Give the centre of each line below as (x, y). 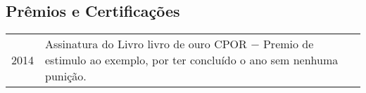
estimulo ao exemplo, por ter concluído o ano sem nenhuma (192, 60)
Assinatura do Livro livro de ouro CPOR (146, 44)
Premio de (288, 44)
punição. (66, 76)
